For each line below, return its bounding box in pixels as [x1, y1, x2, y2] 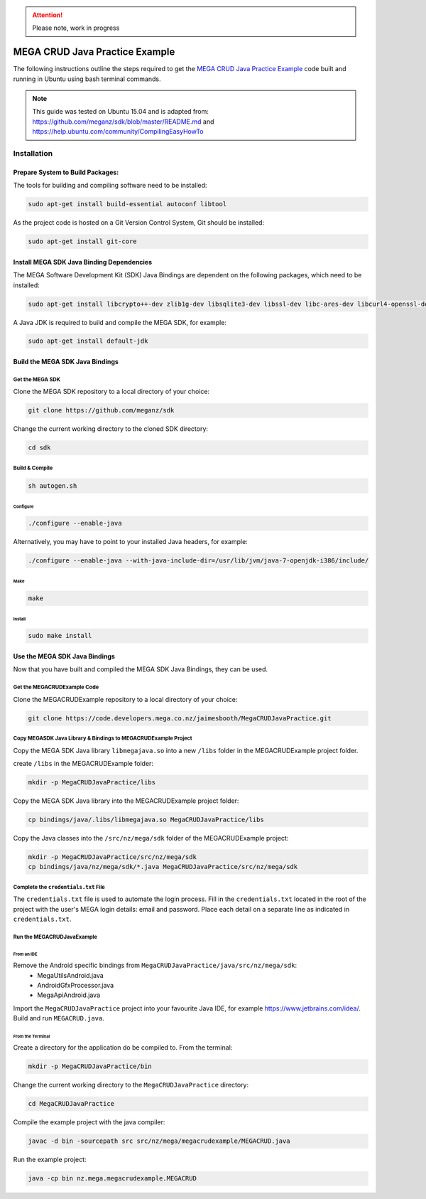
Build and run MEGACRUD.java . [13, 1014, 104, 1023]
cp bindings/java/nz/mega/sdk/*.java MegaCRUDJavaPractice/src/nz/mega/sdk [28, 863, 298, 871]
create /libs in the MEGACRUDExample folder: [13, 759, 154, 767]
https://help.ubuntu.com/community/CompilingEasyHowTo [32, 127, 204, 136]
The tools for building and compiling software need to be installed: [13, 181, 207, 190]
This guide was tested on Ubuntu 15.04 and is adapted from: [32, 107, 209, 116]
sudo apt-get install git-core [28, 238, 138, 245]
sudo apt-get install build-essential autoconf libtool [28, 200, 227, 208]
